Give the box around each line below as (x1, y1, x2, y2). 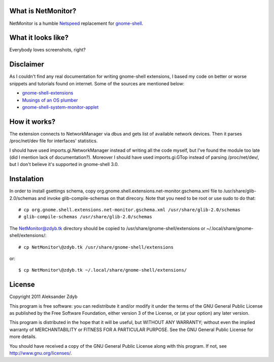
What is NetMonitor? (9, 7, 77, 15)
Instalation (9, 175, 44, 183)
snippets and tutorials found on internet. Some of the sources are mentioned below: (9, 80, 185, 86)
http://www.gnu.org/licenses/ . (9, 350, 72, 356)
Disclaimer (9, 60, 44, 69)
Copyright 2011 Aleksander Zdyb (9, 293, 78, 300)
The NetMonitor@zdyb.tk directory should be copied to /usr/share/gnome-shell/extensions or (9, 225, 205, 231)
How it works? (9, 117, 56, 126)
